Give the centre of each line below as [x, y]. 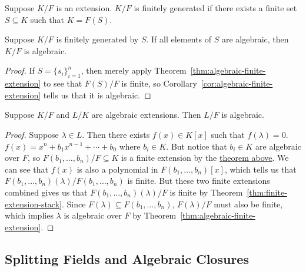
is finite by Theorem [206, 192]
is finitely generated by [97, 39]
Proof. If [20, 70]
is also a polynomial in [117, 169]
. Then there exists [116, 134]
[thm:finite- [267, 192]
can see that [26, 169]
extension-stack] [33, 204]
